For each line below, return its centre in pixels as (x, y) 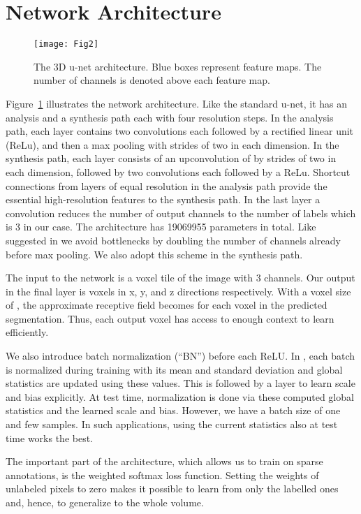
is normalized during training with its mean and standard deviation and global (174, 369)
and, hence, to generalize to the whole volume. (105, 502)
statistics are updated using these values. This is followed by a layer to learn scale (180, 383)
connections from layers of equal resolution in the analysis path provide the (167, 185)
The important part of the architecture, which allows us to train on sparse (164, 461)
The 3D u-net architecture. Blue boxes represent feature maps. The (178, 66)
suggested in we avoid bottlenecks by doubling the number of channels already (173, 240)
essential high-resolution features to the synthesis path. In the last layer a (163, 199)
